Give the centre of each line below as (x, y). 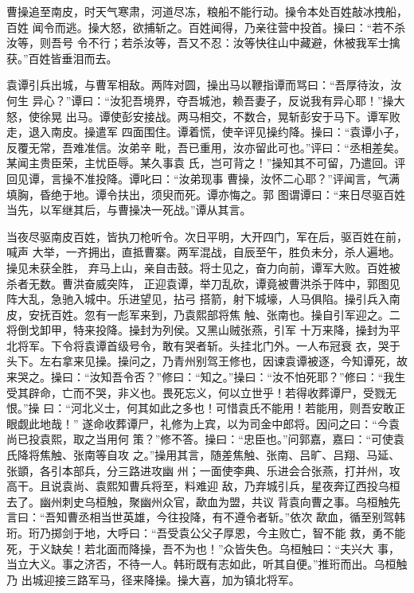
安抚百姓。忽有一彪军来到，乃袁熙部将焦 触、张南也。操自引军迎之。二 (214, 314)
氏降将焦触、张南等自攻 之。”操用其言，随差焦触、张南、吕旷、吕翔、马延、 (203, 455)
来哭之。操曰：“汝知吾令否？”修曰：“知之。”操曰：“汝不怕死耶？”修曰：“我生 (206, 377)
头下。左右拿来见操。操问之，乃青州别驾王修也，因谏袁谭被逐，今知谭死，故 (207, 361)
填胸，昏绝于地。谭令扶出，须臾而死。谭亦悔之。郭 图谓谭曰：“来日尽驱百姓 (206, 194)
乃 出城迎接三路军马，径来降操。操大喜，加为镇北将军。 (153, 579)
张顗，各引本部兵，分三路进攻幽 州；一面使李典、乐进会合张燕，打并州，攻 (203, 470)
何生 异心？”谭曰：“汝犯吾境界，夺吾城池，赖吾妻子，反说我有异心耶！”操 (200, 100)
